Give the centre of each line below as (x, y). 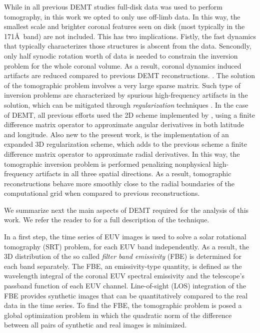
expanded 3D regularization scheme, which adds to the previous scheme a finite (125, 144)
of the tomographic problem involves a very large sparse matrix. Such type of (122, 85)
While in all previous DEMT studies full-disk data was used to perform (113, 7)
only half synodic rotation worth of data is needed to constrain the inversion (121, 55)
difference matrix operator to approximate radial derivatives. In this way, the (122, 153)
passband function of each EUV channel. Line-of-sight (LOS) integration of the (125, 286)
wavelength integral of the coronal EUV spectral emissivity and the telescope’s (124, 276)
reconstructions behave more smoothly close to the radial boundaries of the (119, 183)
